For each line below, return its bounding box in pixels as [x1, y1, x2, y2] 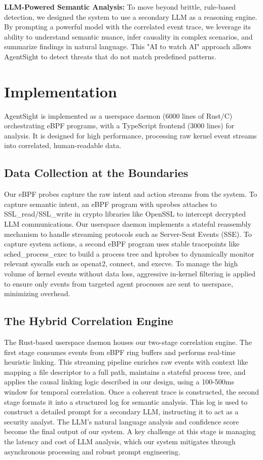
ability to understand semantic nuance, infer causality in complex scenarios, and [4, 31, 253, 42]
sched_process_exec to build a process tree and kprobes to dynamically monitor [4, 248, 254, 259]
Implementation [4, 81, 117, 101]
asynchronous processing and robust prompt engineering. [4, 446, 180, 456]
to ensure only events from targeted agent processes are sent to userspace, [4, 278, 233, 289]
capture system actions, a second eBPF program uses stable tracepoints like [4, 238, 240, 249]
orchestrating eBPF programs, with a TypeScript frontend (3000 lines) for [4, 120, 235, 131]
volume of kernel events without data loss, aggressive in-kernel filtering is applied [4, 268, 256, 279]
